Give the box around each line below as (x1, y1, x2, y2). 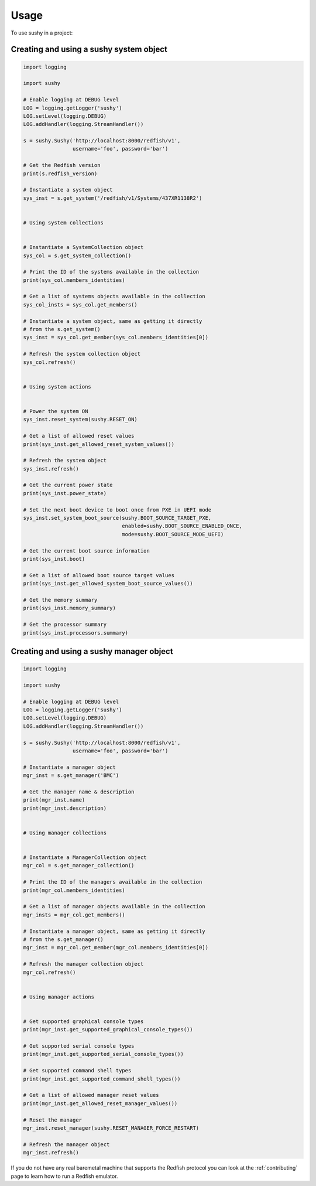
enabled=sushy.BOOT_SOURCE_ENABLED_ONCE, (122, 523, 243, 530)
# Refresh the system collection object (23, 350, 140, 357)
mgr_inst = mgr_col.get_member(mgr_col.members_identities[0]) (23, 944, 209, 951)
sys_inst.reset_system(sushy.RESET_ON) (23, 416, 138, 423)
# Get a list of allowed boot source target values (23, 572, 175, 578)
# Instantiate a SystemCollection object (23, 244, 144, 251)
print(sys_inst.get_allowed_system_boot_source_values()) (23, 580, 193, 587)
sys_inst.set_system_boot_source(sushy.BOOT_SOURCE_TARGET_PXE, (23, 514, 212, 522)
